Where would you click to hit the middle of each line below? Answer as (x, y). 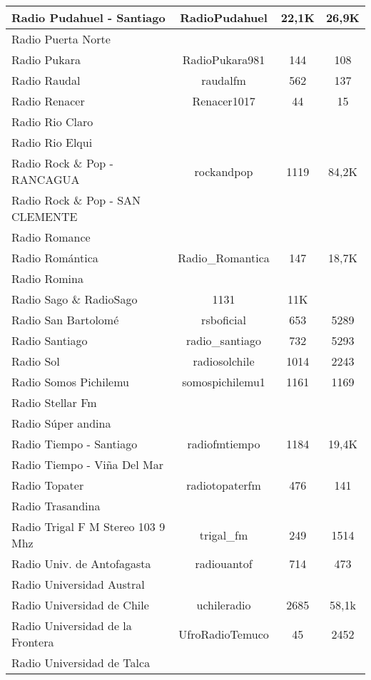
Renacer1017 (224, 101)
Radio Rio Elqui (52, 142)
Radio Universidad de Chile (80, 605)
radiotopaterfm (224, 485)
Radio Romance (51, 237)
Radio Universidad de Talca (81, 663)
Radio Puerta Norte (61, 39)
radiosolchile (224, 361)
